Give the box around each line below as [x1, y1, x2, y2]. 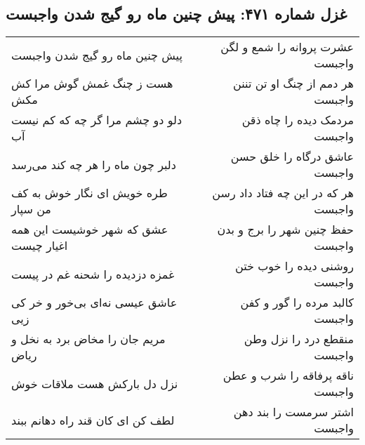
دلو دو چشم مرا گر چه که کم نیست [11, 112, 182, 128]
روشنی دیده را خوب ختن [235, 258, 354, 274]
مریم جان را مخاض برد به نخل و [11, 331, 166, 347]
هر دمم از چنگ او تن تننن [233, 75, 354, 92]
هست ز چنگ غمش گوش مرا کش [11, 75, 173, 92]
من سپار [11, 201, 51, 218]
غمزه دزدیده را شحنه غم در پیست [11, 265, 175, 282]
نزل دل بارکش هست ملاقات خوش [11, 375, 178, 392]
